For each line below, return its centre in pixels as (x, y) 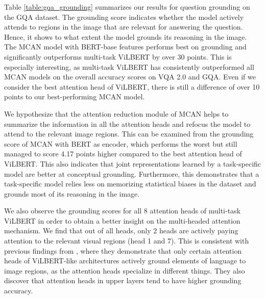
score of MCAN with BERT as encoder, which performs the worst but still (121, 143)
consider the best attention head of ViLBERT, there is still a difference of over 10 (132, 86)
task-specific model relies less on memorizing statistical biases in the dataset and (130, 184)
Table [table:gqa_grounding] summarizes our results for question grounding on (127, 7)
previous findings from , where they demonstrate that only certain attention (123, 250)
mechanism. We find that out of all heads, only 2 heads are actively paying (121, 230)
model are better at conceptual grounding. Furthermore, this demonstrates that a (132, 173)
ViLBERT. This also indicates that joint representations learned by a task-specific (133, 163)
